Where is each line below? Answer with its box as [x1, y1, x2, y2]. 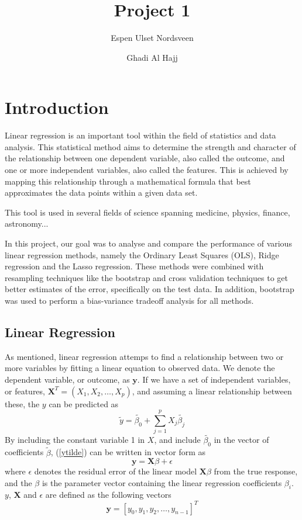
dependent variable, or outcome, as [5, 373, 130, 385]
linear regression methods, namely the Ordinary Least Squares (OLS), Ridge [5, 248, 279, 261]
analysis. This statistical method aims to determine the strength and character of [5, 140, 296, 152]
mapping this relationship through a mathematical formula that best [5, 175, 251, 187]
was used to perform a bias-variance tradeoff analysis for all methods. [5, 294, 254, 306]
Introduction [5, 95, 109, 119]
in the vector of [214, 434, 269, 446]
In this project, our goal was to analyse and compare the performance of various [5, 237, 292, 249]
